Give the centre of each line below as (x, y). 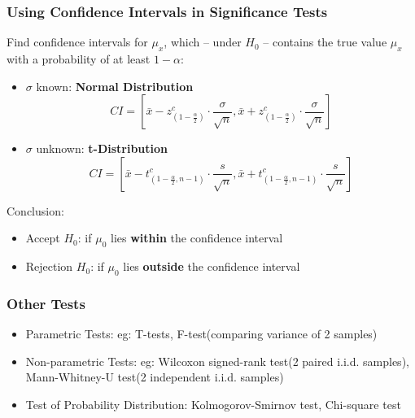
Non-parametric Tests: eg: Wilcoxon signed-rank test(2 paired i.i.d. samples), (217, 361)
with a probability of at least (79, 59)
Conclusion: (35, 210)
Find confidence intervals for (77, 42)
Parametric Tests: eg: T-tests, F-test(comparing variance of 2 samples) (201, 334)
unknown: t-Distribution (102, 148)
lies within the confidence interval (197, 238)
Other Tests (46, 303)
